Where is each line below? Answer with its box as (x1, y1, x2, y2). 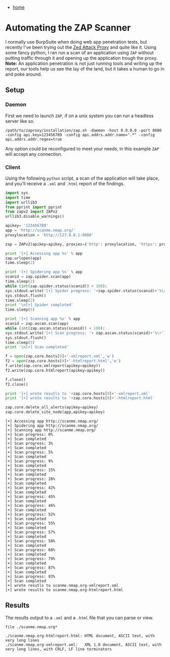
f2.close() (5, 382, 28, 387)
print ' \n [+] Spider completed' (5, 302, 73, 307)
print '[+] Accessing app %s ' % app (5, 251, 82, 256)
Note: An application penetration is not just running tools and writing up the (5, 60, 163, 66)
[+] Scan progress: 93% (5, 574, 56, 579)
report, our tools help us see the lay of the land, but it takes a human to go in (5, 65, 164, 72)
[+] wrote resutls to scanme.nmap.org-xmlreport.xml (5, 583, 119, 588)
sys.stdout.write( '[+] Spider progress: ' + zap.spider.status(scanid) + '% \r (5, 288, 166, 293)
